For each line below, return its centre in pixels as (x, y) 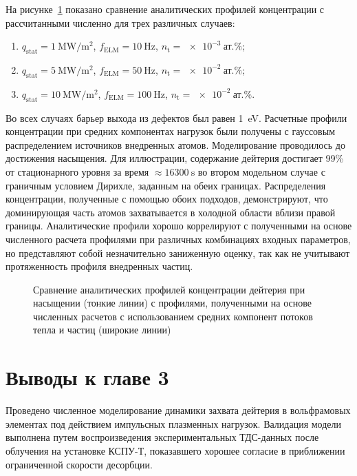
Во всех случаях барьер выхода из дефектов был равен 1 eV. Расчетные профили (176, 117)
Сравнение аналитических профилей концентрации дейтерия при (169, 289)
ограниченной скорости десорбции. (79, 464)
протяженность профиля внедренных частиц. (99, 266)
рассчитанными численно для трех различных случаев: (120, 22)
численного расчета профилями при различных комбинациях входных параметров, (178, 239)
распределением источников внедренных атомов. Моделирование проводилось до (175, 144)
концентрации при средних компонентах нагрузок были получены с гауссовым (170, 131)
